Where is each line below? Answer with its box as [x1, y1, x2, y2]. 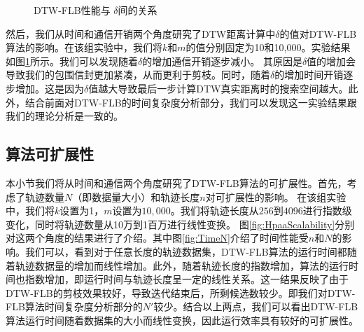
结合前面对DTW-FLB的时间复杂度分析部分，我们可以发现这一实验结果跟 [24, 95, 357, 109]
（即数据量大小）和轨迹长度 [72, 189, 200, 204]
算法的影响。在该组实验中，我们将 [6, 40, 162, 55]
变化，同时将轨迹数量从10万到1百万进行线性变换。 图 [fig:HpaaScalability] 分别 [6, 216, 355, 231]
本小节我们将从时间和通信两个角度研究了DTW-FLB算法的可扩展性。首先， [6, 175, 347, 190]
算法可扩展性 [6, 143, 94, 165]
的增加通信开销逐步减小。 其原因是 [142, 53, 302, 68]
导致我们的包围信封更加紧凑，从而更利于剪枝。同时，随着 [6, 67, 270, 82]
